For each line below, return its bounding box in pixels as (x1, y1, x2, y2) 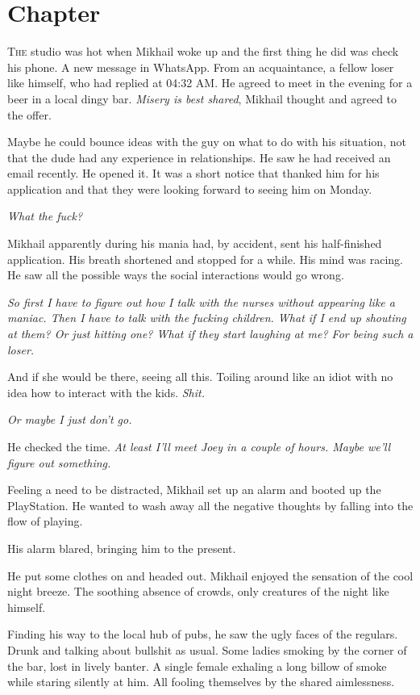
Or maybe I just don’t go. (7, 411, 132, 428)
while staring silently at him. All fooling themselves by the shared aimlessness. (7, 673, 395, 690)
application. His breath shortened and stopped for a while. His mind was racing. (7, 250, 403, 267)
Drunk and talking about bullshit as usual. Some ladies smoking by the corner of (7, 641, 407, 658)
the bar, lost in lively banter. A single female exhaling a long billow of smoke (7, 657, 387, 674)
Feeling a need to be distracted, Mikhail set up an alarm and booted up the (7, 481, 381, 498)
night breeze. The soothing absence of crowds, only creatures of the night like (7, 583, 389, 600)
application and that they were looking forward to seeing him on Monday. (7, 180, 372, 197)
